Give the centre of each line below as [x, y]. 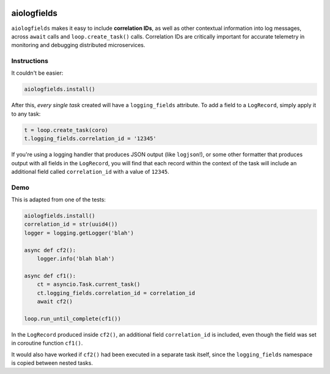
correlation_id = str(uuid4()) [71, 224]
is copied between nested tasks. [52, 363]
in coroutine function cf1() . [47, 343]
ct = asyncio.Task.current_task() [89, 284]
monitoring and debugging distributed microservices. [78, 45]
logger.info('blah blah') [76, 259]
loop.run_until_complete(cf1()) [73, 319]
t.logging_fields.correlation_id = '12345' [90, 139]
